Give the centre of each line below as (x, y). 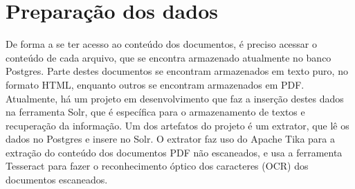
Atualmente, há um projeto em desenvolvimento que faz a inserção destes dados (175, 98)
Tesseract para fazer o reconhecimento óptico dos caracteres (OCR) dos (157, 166)
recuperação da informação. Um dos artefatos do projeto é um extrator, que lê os (177, 125)
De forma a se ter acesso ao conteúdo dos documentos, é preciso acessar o (162, 44)
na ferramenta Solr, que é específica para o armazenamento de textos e (155, 112)
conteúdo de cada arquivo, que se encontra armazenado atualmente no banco (169, 57)
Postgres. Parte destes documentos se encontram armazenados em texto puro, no (177, 71)
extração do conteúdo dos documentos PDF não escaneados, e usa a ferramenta (174, 152)
